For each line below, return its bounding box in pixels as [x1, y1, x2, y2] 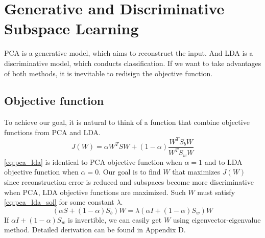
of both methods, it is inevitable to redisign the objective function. [4, 68, 213, 78]
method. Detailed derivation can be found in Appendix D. [4, 224, 186, 235]
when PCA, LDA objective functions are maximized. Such [4, 186, 186, 197]
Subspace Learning [4, 18, 139, 39]
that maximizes [172, 166, 220, 177]
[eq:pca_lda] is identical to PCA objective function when [4, 156, 182, 167]
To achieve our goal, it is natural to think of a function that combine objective [4, 117, 250, 127]
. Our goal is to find [99, 166, 161, 177]
